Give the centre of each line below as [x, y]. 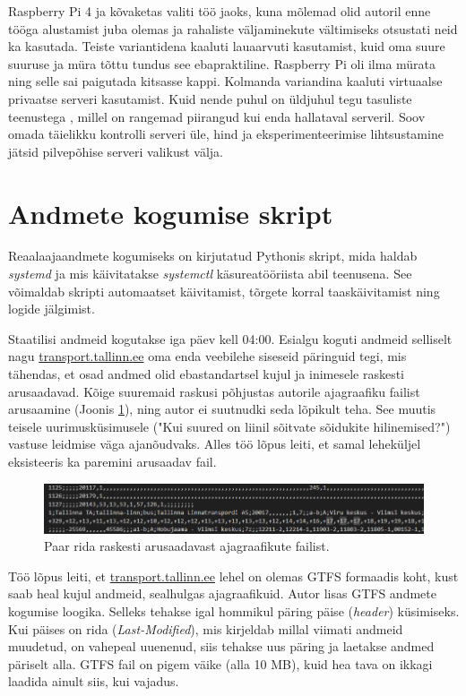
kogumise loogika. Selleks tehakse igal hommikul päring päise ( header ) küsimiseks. [234, 610]
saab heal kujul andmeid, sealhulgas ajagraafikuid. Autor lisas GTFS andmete [222, 593]
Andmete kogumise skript [171, 213]
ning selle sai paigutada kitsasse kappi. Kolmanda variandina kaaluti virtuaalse [225, 81]
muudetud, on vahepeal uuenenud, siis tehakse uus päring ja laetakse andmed [221, 646]
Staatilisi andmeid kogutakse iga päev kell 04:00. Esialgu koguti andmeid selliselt [230, 338]
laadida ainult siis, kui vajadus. [94, 681]
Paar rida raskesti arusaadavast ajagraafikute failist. [187, 546]
